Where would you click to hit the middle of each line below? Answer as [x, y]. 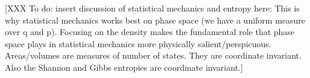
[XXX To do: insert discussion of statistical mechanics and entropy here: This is [152, 8]
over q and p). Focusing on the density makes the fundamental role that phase [150, 32]
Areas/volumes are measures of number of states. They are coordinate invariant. [153, 55]
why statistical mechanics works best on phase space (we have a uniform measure [155, 20]
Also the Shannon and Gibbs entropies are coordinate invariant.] [124, 67]
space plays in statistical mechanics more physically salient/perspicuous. [138, 43]
